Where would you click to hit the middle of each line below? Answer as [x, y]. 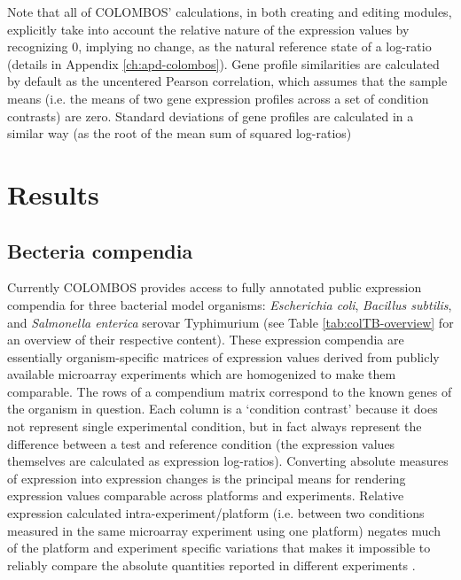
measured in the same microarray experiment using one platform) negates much [224, 530]
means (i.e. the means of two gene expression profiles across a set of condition [218, 98]
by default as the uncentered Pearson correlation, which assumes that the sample [227, 81]
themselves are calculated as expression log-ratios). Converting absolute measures [228, 461]
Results [53, 193]
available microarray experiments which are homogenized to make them [202, 374]
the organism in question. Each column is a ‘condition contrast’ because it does [223, 409]
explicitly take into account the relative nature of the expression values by [208, 29]
